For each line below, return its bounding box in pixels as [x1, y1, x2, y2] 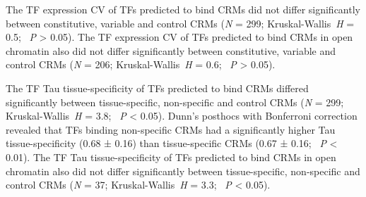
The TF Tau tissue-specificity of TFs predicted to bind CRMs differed [6, 80, 309, 95]
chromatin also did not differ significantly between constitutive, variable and [6, 43, 336, 58]
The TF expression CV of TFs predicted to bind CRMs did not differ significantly [6, 2, 360, 16]
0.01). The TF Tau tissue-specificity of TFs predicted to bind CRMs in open [6, 149, 336, 164]
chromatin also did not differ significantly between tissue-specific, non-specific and [6, 163, 360, 178]
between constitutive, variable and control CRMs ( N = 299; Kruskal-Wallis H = [6, 15, 355, 30]
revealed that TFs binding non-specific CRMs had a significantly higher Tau [6, 122, 336, 136]
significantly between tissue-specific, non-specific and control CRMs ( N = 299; [6, 94, 344, 109]
